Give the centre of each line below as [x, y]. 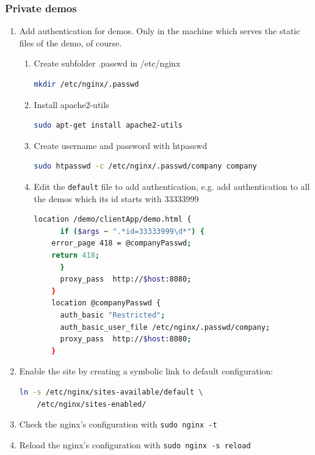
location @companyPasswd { [106, 303]
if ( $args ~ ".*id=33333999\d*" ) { [132, 231]
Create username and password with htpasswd [121, 145]
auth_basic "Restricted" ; [113, 315]
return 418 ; [76, 255]
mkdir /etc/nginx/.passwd [86, 84]
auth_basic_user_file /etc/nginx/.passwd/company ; [165, 327]
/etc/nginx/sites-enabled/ [92, 404]
